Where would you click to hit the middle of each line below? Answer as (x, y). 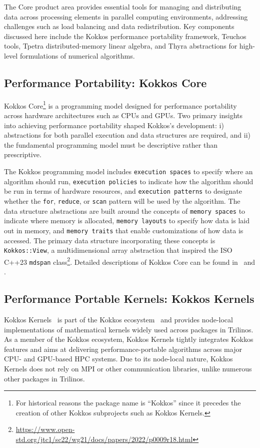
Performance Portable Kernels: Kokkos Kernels (129, 299)
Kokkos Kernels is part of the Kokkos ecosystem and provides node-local (118, 319)
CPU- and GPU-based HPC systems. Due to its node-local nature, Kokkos (118, 359)
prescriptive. (23, 154)
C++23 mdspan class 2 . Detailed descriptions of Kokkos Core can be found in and (130, 261)
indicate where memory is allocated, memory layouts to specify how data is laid (127, 220)
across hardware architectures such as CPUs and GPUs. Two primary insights (123, 115)
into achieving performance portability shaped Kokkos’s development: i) (114, 125)
